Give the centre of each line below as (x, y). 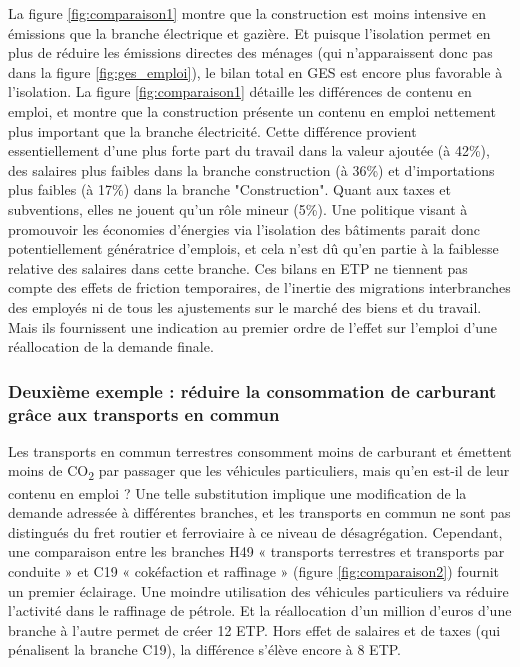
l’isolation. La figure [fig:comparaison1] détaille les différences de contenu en (240, 91)
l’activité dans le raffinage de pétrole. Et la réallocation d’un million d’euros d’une (260, 610)
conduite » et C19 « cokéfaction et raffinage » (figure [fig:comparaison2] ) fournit (254, 570)
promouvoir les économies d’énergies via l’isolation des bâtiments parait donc (244, 228)
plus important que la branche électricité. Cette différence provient (212, 130)
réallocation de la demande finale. (111, 346)
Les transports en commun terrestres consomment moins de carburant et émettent (260, 450)
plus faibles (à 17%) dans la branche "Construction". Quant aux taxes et (230, 189)
